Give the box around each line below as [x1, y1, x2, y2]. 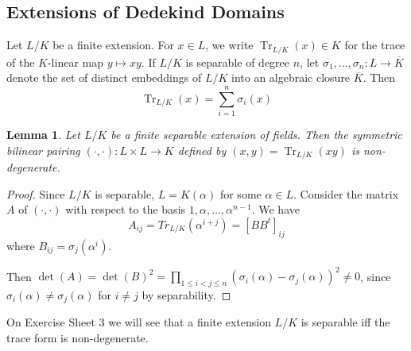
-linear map [47, 53, 103, 70]
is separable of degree [185, 53, 290, 70]
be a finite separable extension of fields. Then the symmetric [111, 125, 402, 142]
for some [219, 185, 262, 202]
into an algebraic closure [231, 69, 351, 86]
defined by [177, 141, 227, 158]
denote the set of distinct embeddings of [6, 69, 202, 86]
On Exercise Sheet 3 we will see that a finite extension [6, 314, 271, 330]
